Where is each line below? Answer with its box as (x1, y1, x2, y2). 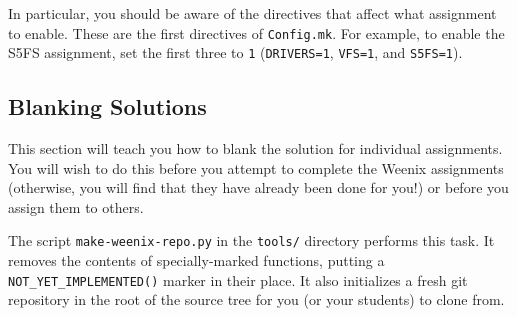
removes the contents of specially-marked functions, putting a (8, 250, 385, 271)
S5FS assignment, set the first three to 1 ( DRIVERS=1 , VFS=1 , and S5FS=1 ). (8, 42, 463, 63)
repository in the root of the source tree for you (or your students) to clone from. (8, 289, 505, 310)
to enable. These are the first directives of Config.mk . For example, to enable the (8, 22, 505, 43)
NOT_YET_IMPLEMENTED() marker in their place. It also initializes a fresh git (8, 269, 468, 290)
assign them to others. (8, 196, 144, 217)
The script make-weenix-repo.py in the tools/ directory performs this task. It (8, 230, 495, 251)
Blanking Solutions (8, 91, 207, 122)
